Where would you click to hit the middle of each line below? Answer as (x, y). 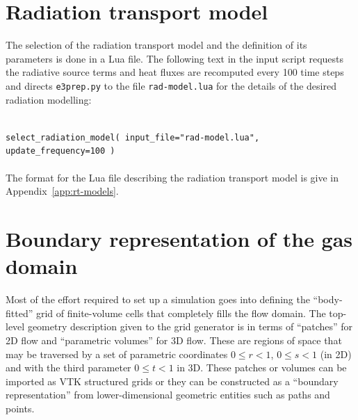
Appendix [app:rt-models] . (62, 191)
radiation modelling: (49, 99)
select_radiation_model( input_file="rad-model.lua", (133, 137)
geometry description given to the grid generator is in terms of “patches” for (190, 326)
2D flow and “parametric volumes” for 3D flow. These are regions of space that (174, 340)
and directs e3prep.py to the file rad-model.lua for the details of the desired (171, 85)
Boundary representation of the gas (179, 239)
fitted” (19, 313)
